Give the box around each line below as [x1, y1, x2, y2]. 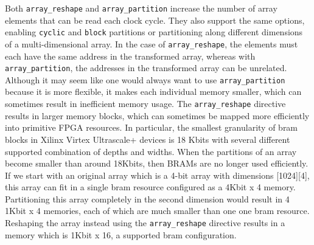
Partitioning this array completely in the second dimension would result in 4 [5, 192, 290, 205]
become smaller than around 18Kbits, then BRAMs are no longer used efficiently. [5, 157, 309, 170]
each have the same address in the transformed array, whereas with [5, 49, 256, 62]
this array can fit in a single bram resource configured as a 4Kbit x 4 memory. [5, 181, 296, 193]
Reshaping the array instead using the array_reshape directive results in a [5, 216, 285, 229]
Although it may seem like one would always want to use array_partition [5, 73, 285, 86]
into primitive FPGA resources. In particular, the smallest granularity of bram [5, 121, 298, 134]
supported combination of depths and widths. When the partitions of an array [5, 145, 297, 157]
